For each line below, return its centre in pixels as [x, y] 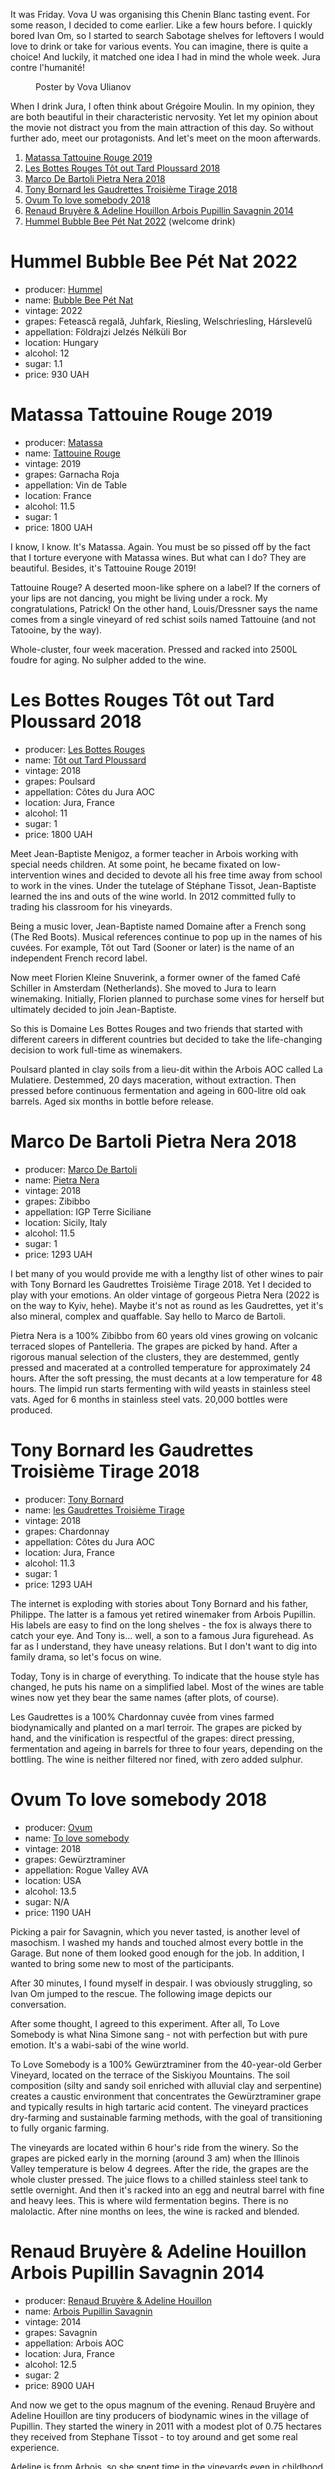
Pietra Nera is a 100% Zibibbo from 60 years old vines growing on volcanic [164, 1335]
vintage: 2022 [53, 310]
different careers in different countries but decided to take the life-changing [166, 1039]
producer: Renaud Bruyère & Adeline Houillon [118, 2300]
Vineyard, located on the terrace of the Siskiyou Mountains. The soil [150, 2075]
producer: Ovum [58, 1827]
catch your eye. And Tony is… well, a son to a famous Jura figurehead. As [162, 1635]
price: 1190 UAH [58, 1912]
